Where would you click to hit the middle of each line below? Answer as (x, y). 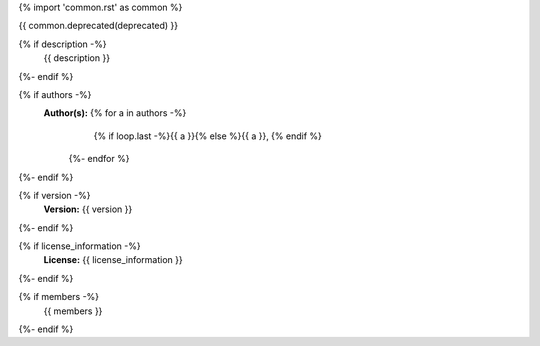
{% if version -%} (54, 195)
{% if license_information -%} (79, 246)
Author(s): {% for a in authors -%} (115, 113)
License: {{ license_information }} (113, 260)
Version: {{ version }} (88, 209)
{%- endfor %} (99, 159)
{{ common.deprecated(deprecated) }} (98, 26)
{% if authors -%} (55, 94)
